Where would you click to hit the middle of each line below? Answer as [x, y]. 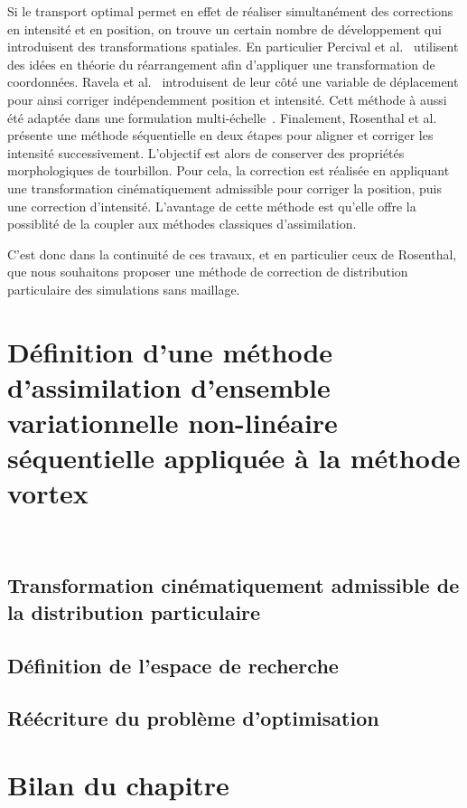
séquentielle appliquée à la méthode [234, 458]
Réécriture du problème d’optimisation [193, 718]
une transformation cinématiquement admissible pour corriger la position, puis [224, 188]
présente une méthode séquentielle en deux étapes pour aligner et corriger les [220, 135]
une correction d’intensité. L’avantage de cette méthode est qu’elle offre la [212, 206]
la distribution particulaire [134, 611]
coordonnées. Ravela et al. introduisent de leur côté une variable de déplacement [233, 82]
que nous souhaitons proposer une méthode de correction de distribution [208, 272]
